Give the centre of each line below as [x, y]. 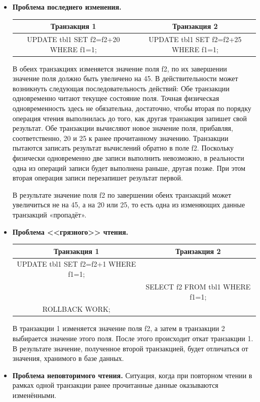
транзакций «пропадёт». [49, 214]
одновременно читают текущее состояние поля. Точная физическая [116, 98]
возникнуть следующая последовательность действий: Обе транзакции [121, 88]
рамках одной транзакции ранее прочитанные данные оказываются [115, 385]
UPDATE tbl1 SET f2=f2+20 [73, 39]
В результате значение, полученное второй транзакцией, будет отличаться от [130, 348]
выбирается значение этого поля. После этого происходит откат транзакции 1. [133, 338]
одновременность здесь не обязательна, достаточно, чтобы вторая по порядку [132, 108]
